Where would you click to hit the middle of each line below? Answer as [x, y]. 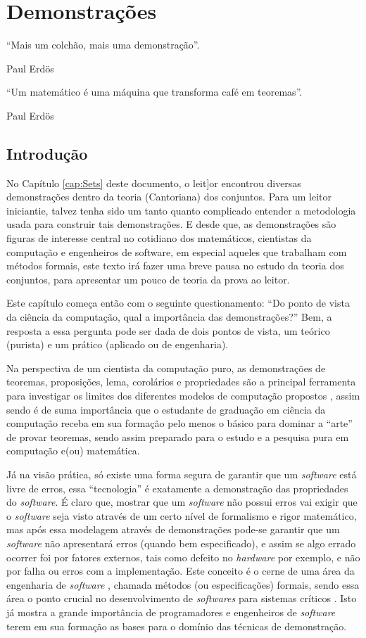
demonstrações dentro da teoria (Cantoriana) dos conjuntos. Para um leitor [169, 197]
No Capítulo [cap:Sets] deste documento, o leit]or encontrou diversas [154, 183]
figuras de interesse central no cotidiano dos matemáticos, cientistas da [159, 238]
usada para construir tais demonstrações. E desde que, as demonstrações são [171, 224]
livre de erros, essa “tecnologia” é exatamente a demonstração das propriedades [177, 488]
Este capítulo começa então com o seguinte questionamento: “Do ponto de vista [178, 303]
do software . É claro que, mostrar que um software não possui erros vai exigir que [182, 502]
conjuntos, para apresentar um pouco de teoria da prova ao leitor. [148, 279]
